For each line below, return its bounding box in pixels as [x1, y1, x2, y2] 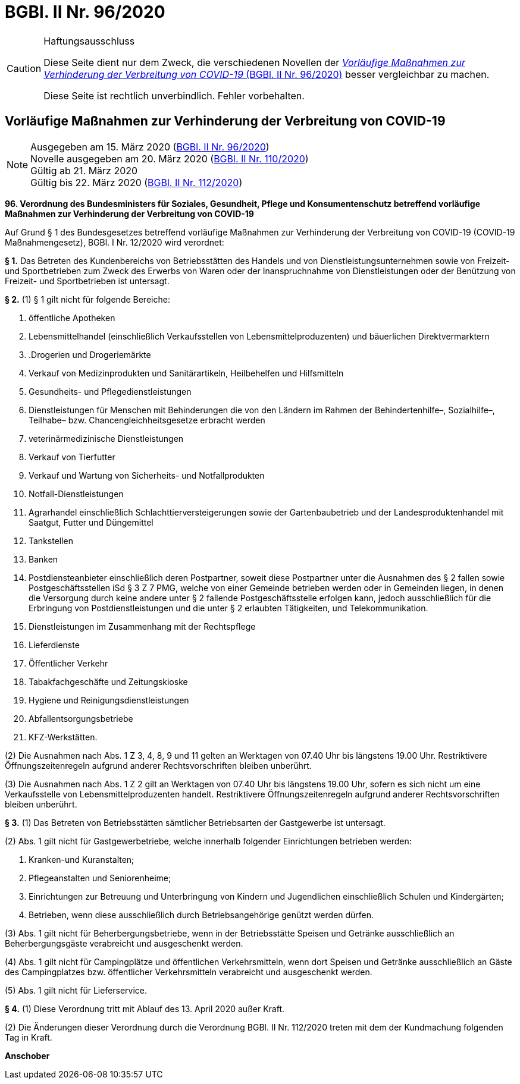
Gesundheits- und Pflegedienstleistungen [29, 386, 192, 397]
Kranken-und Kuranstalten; [29, 854, 134, 865]
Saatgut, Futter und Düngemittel [29, 517, 154, 527]
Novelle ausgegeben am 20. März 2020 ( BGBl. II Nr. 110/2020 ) [30, 152, 309, 165]
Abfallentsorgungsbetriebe [29, 713, 133, 724]
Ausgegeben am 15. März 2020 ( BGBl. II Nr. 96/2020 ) [30, 140, 270, 153]
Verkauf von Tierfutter [29, 451, 115, 462]
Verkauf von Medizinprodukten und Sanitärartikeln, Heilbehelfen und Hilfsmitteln [29, 367, 344, 378]
